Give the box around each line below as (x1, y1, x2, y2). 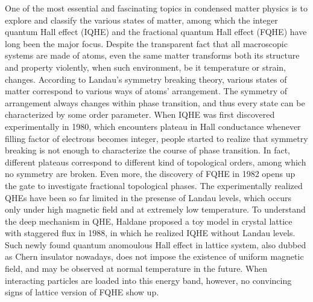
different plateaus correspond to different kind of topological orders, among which (5, 155, 306, 168)
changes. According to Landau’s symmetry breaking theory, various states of (5, 72, 287, 85)
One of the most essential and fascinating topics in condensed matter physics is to (5, 2, 308, 14)
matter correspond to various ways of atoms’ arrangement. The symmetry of (5, 85, 288, 97)
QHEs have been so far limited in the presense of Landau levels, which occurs (5, 191, 291, 204)
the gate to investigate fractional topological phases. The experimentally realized (5, 179, 303, 191)
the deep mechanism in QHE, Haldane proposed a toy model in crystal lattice (5, 214, 292, 227)
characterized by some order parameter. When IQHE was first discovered (5, 108, 275, 121)
